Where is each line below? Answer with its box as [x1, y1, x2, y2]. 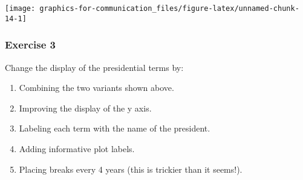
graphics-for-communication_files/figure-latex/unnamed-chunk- [39, 4, 299, 13]
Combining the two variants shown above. [19, 81, 174, 94]
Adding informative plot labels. [19, 142, 135, 155]
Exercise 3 [5, 37, 56, 52]
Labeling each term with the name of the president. [19, 122, 210, 135]
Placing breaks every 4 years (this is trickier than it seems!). [19, 162, 243, 175]
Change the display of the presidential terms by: [5, 61, 184, 73]
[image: [5, 4, 36, 13]
